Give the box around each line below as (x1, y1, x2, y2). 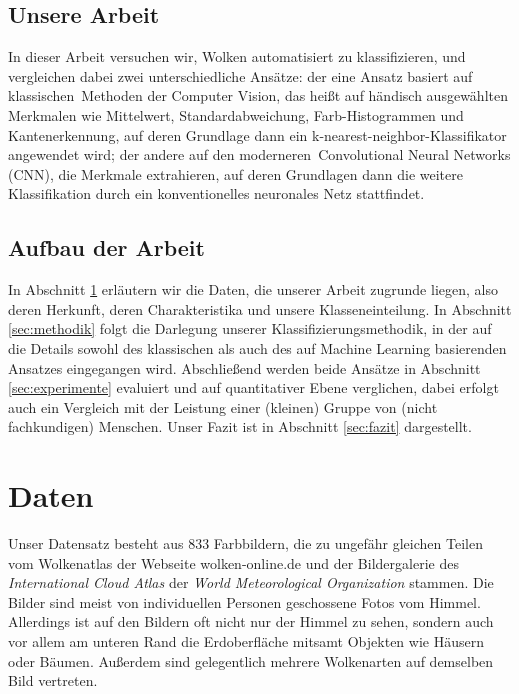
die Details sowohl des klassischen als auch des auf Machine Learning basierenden (8, 337, 507, 358)
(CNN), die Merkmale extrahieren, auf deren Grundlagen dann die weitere (8, 163, 463, 184)
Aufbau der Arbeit (8, 232, 205, 263)
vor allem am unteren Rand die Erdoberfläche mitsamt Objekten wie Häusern (8, 631, 484, 651)
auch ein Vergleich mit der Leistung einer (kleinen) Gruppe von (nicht (8, 396, 438, 417)
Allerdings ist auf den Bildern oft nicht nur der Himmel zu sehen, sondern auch (8, 611, 494, 632)
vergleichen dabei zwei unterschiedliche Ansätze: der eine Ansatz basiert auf (8, 65, 473, 86)
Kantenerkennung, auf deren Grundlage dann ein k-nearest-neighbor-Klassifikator (8, 124, 507, 145)
